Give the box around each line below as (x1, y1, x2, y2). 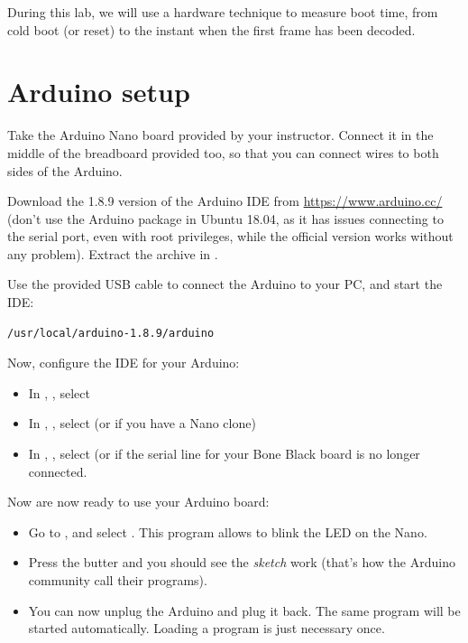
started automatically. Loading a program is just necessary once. (28, 619, 385, 638)
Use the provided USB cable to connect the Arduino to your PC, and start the (7, 275, 443, 294)
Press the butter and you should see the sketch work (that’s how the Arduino (28, 553, 455, 572)
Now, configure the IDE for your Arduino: (7, 353, 240, 372)
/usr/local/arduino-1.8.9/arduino (7, 326, 215, 340)
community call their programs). (28, 571, 207, 589)
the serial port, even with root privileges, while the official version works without (7, 227, 454, 246)
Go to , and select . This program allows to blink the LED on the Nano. (28, 522, 427, 541)
